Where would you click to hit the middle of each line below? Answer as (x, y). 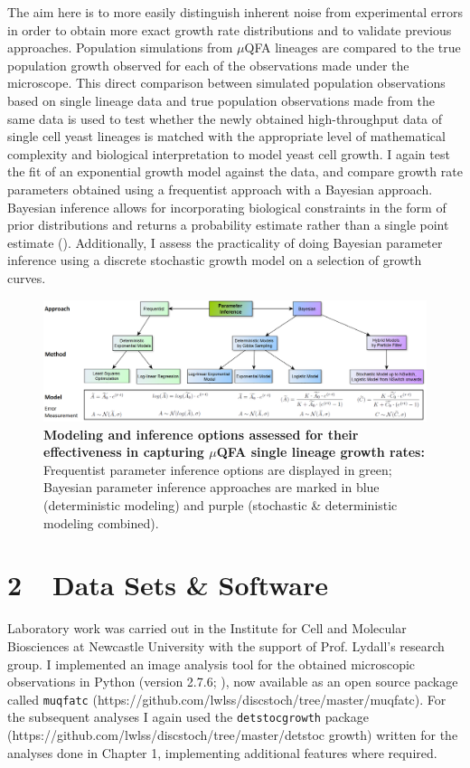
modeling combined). (101, 522)
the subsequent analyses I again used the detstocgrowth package (188, 717)
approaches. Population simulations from (120, 47)
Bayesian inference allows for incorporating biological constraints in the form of (227, 207)
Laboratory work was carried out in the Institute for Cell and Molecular (207, 628)
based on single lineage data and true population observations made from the (221, 100)
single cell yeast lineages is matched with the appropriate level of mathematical (226, 136)
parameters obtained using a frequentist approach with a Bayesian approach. (220, 189)
